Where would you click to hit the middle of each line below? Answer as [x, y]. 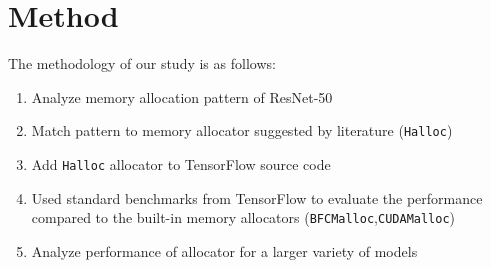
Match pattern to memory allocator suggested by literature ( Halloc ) [242, 130]
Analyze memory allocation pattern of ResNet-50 [182, 96]
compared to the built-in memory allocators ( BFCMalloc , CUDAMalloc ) [243, 217]
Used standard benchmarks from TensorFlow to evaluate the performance [257, 197]
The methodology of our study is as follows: [142, 63]
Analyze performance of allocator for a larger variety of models [224, 250]
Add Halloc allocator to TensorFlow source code [181, 163]
